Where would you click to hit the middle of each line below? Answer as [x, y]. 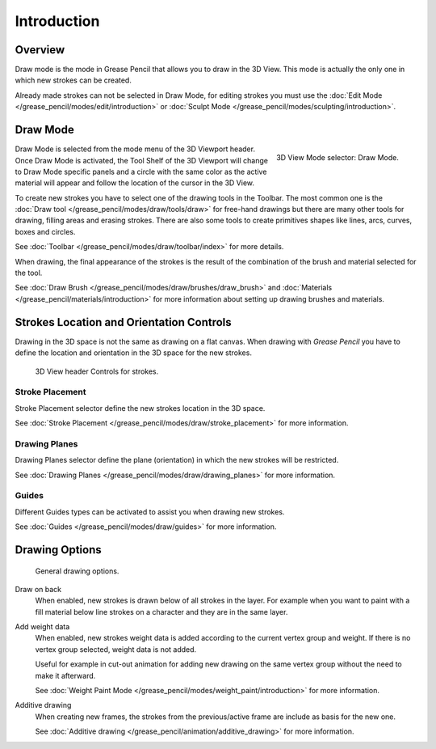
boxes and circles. [45, 231]
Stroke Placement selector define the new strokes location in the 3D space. [140, 408]
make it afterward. [65, 675]
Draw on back [38, 589]
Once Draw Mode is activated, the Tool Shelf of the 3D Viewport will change [141, 160]
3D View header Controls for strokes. [97, 371]
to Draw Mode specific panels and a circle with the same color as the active [141, 171]
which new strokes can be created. [73, 80]
